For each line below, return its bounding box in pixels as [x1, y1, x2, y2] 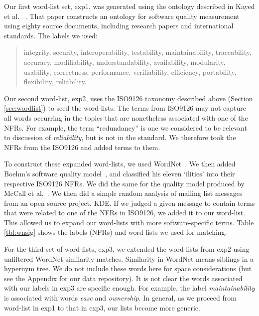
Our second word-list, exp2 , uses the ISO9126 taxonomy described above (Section [4, 93, 253, 103]
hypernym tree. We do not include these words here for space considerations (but [4, 263, 252, 274]
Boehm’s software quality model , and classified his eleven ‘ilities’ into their [4, 168, 235, 178]
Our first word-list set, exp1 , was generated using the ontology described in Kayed [4, 1, 255, 11]
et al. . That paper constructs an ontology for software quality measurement [4, 10, 240, 21]
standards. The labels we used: [4, 30, 98, 40]
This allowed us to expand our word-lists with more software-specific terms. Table [4, 217, 254, 227]
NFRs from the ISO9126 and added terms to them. [4, 142, 160, 152]
